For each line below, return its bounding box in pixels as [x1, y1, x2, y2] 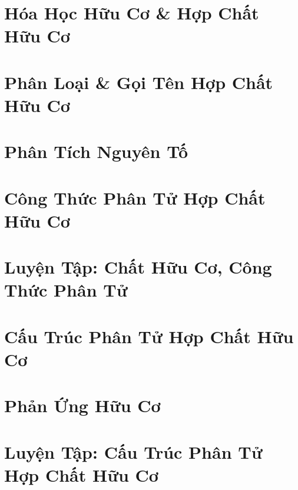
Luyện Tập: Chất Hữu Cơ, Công [4, 255, 272, 279]
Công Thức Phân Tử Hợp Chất [4, 185, 266, 209]
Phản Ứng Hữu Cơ [4, 393, 161, 417]
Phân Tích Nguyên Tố [4, 139, 188, 163]
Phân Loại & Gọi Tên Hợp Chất [4, 70, 273, 94]
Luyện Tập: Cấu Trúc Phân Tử [4, 439, 263, 463]
